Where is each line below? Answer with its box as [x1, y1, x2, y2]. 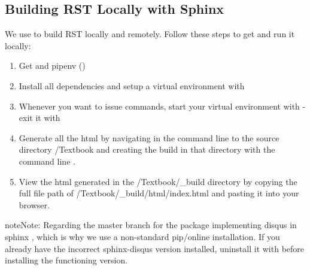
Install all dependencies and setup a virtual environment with [19, 79, 245, 92]
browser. [19, 198, 50, 211]
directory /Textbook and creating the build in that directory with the [19, 143, 275, 156]
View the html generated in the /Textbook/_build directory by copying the [19, 175, 297, 187]
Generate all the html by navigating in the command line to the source [19, 131, 279, 144]
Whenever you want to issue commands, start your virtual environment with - [19, 99, 306, 112]
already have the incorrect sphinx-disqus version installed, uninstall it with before [5, 242, 305, 254]
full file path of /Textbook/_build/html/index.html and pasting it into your [19, 187, 299, 199]
